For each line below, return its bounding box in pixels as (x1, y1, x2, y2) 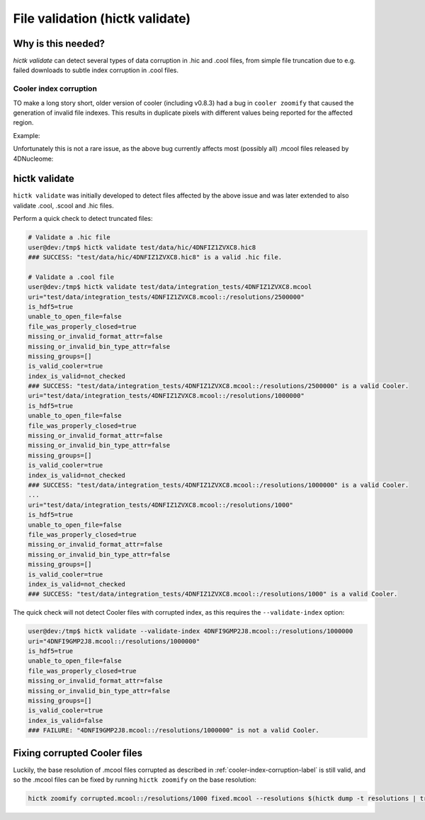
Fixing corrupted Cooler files (13, 747, 143, 759)
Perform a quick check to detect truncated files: (13, 215, 153, 223)
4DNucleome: (13, 154, 54, 163)
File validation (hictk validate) (13, 11, 191, 26)
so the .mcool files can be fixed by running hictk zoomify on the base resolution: (13, 775, 256, 784)
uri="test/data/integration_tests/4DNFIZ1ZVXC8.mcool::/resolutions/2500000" (28, 292, 305, 301)
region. (13, 118, 34, 127)
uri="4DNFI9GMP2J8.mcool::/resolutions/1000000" (28, 637, 200, 645)
